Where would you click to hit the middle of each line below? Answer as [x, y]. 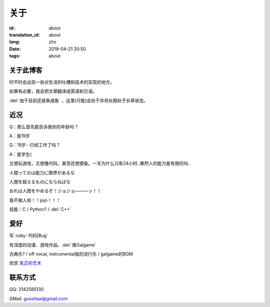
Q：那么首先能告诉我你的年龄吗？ [44, 126]
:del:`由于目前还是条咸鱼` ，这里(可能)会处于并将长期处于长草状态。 [79, 100]
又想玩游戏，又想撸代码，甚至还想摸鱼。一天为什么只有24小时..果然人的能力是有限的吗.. [100, 163]
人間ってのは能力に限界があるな [42, 172]
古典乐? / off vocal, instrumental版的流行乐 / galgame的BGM [71, 254]
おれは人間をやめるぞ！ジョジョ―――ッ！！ [55, 191]
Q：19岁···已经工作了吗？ [35, 145]
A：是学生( [20, 154]
